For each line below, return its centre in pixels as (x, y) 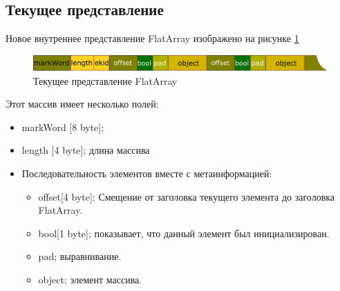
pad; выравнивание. (80, 256)
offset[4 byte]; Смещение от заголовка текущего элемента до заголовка (187, 196)
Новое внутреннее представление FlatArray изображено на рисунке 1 (152, 38)
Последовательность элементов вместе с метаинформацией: (147, 173)
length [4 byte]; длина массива (86, 150)
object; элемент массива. (90, 279)
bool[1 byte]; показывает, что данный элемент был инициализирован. (184, 233)
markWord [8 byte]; (63, 127)
